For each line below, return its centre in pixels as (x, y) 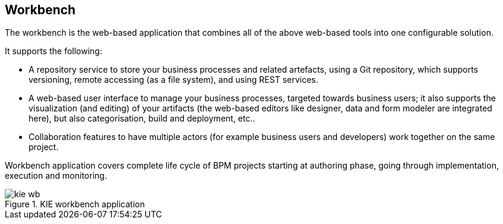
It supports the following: (54, 51)
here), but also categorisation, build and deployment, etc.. (142, 119)
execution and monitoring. (56, 176)
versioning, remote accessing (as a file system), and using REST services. (174, 80)
